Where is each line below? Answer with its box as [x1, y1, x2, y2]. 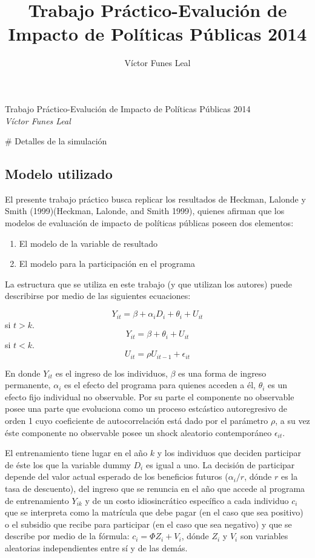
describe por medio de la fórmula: [5, 529, 130, 542]
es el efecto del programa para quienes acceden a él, [64, 378, 256, 391]
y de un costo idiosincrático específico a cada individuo [85, 494, 289, 506]
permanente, [5, 378, 51, 391]
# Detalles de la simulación [5, 135, 107, 147]
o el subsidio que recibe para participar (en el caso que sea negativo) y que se [5, 517, 292, 530]
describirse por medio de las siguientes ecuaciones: [5, 289, 191, 302]
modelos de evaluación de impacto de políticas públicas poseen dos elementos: [5, 217, 294, 229]
